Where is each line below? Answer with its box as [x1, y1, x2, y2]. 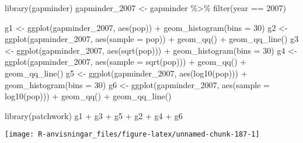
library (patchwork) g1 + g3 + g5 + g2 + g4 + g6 [5, 109, 183, 121]
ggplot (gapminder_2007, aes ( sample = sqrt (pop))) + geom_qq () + [5, 55, 247, 68]
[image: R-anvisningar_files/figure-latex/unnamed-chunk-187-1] [5, 130, 260, 139]
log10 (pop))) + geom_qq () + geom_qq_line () [5, 90, 172, 102]
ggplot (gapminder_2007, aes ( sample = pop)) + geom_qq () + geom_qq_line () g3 [5, 33, 299, 45]
